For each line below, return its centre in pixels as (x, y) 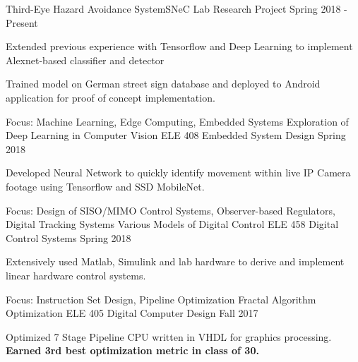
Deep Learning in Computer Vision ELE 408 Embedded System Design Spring (176, 135)
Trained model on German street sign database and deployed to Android (163, 84)
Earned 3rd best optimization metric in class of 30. (132, 350)
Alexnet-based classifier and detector (85, 60)
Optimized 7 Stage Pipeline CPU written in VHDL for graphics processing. (169, 336)
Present (22, 22)
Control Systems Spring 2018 (68, 237)
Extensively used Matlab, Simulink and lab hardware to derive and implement (175, 261)
